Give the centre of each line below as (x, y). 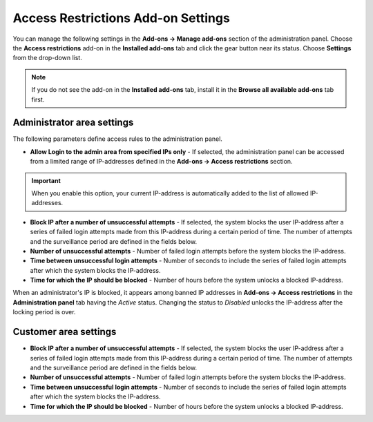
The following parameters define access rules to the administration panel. (117, 139)
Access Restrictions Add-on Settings (122, 18)
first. (38, 99)
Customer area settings (65, 332)
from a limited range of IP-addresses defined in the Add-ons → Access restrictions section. (161, 162)
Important (46, 180)
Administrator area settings (73, 123)
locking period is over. (44, 312)
